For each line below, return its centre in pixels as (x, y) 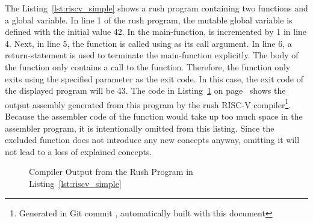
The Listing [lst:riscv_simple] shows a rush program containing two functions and (156, 8)
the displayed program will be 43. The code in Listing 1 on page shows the (145, 90)
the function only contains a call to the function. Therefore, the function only (148, 66)
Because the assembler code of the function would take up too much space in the (154, 116)
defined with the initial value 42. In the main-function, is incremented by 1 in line (156, 32)
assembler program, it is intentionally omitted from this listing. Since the (140, 128)
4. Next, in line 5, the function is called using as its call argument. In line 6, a (148, 43)
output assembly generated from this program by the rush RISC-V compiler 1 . (148, 103)
